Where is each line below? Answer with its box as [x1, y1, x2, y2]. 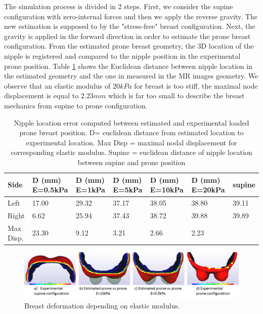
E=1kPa [75, 184, 105, 195]
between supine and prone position [77, 156, 186, 167]
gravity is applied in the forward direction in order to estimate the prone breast [4, 30, 251, 41]
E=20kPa [191, 184, 225, 195]
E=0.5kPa [32, 184, 68, 195]
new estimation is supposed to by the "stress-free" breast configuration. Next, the [4, 21, 255, 31]
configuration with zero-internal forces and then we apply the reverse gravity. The [4, 11, 257, 21]
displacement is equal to [4, 90, 79, 101]
